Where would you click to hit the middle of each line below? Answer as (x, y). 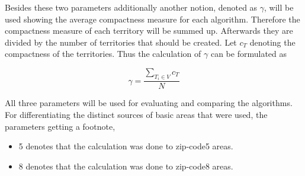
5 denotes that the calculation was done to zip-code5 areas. (126, 146)
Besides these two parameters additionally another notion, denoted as (131, 7)
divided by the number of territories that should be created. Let (121, 42)
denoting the (272, 42)
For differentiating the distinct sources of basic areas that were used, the (136, 115)
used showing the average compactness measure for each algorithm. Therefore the (152, 19)
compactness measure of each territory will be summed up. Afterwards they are (149, 31)
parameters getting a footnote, (60, 126)
